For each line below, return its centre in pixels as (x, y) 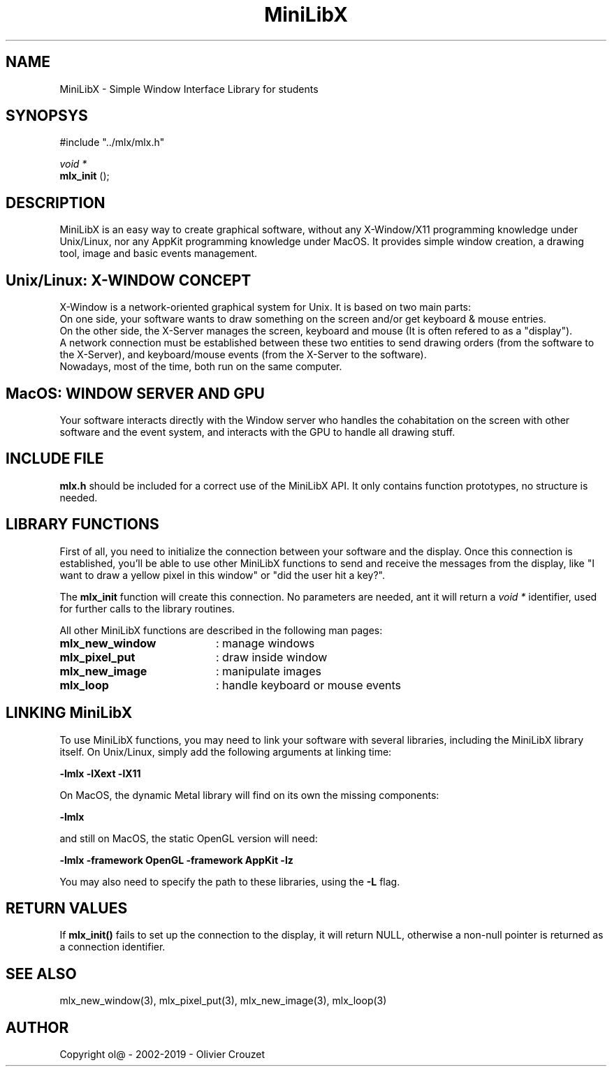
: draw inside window (271, 657)
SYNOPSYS (47, 116)
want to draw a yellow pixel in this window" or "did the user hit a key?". (223, 575)
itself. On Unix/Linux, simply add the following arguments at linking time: (226, 751)
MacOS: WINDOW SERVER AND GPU (135, 393)
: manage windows (265, 643)
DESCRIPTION (56, 203)
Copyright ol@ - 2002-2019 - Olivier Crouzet (162, 1055)
